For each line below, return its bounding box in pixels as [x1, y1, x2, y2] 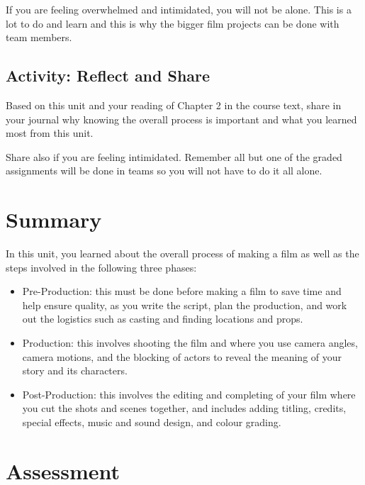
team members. [6, 30, 72, 45]
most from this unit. [6, 126, 94, 140]
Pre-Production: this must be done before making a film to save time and [22, 284, 342, 299]
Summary [6, 205, 102, 234]
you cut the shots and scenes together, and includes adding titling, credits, [22, 401, 347, 416]
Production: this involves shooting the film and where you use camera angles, [22, 335, 358, 350]
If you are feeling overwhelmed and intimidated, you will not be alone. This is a [6, 2, 352, 16]
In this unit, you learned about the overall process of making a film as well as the [6, 246, 359, 261]
